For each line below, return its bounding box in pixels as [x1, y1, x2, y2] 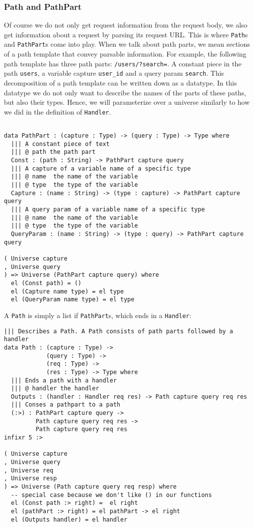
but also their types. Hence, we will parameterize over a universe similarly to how [4, 97, 250, 107]
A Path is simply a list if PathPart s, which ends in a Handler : [4, 310, 191, 320]
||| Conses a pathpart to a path [11, 401, 121, 409]
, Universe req [4, 467, 54, 474]
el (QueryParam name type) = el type [11, 296, 134, 303]
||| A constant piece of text [11, 140, 110, 147]
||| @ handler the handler [11, 385, 99, 392]
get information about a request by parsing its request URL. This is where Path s [4, 29, 248, 39]
